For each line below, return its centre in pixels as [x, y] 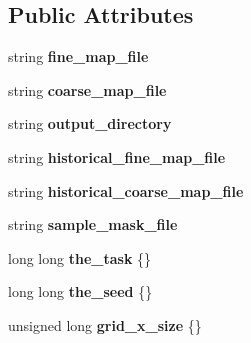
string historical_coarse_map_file [126, 190]
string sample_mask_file [93, 224]
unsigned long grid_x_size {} [105, 324]
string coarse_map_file [87, 89]
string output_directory [90, 123]
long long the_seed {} [80, 291]
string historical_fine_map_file [117, 156]
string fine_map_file [78, 56]
